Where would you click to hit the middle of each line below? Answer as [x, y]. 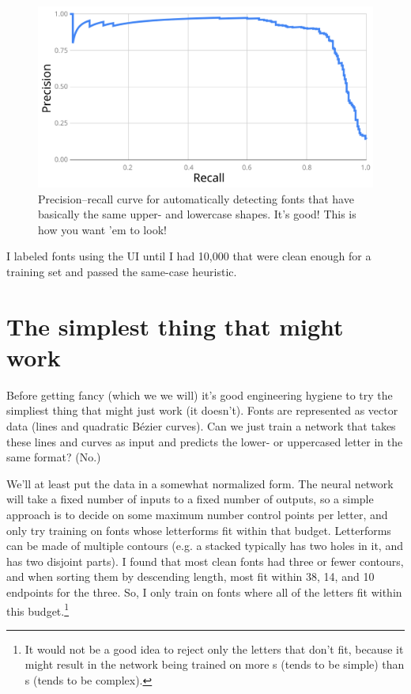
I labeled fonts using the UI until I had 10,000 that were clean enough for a [189, 256]
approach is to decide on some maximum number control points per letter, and [197, 514]
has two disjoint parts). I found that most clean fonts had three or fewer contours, [205, 561]
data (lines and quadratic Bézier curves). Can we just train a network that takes [201, 426]
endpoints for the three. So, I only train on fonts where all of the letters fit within [204, 592]
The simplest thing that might [175, 326]
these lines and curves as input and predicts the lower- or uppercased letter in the [205, 441]
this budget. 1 [38, 609]
